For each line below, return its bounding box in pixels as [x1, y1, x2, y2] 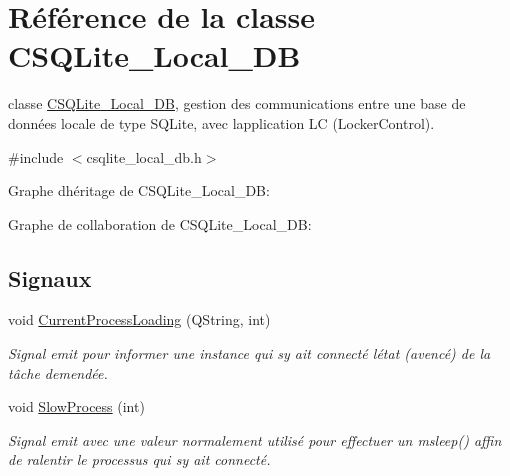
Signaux [8, 262, 92, 293]
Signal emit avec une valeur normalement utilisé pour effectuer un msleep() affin [8, 429, 502, 450]
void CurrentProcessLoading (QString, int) [8, 309, 271, 330]
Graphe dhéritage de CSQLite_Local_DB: [8, 180, 270, 201]
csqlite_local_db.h [86, 146, 202, 167]
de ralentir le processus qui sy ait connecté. [8, 449, 271, 470]
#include [8, 146, 64, 167]
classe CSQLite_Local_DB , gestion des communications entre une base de [8, 93, 466, 114]
